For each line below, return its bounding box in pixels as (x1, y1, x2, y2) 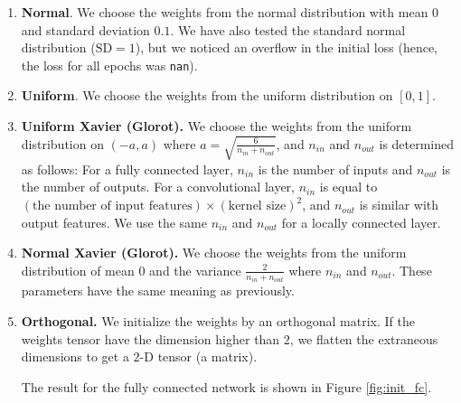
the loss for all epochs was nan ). (21, 55, 198, 74)
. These (391, 260, 432, 279)
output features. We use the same (21, 212, 207, 231)
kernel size (228, 200, 287, 213)
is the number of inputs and (258, 159, 413, 178)
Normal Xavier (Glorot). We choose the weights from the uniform (21, 243, 407, 262)
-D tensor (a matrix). (139, 347, 258, 366)
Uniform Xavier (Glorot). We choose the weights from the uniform (21, 117, 412, 136)
